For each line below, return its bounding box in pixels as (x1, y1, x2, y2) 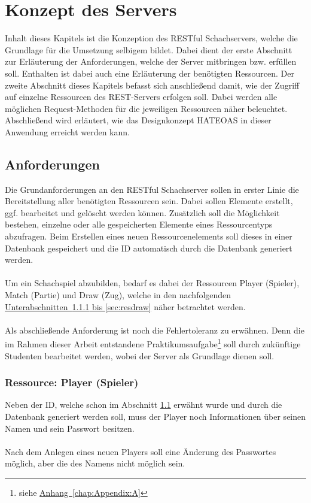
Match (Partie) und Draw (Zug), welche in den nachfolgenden (5, 289, 231, 301)
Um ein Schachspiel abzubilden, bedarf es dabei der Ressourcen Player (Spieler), (5, 277, 300, 289)
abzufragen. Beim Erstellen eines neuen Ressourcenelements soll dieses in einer (5, 230, 292, 243)
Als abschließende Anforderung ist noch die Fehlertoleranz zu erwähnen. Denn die (5, 323, 304, 336)
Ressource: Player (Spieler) (5, 375, 139, 390)
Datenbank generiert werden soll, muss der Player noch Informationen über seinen (5, 410, 306, 423)
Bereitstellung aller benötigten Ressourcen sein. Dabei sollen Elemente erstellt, (5, 195, 293, 207)
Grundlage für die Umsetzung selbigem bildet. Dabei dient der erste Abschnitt (5, 43, 292, 56)
